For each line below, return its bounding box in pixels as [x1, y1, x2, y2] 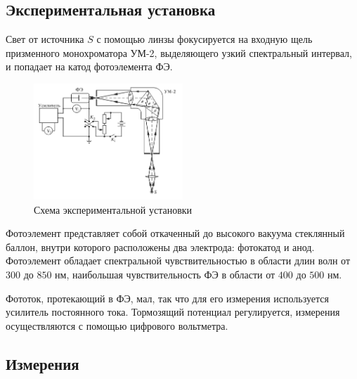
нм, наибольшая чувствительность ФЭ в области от [55, 267, 275, 282]
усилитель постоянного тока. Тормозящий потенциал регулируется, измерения [6, 304, 340, 319]
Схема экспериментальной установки [34, 202, 193, 217]
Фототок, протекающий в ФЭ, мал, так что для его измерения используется [6, 290, 329, 305]
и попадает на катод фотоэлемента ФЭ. [6, 59, 173, 74]
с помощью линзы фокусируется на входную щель [96, 32, 313, 46]
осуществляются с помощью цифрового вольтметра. [6, 318, 228, 333]
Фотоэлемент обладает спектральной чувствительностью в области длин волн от [6, 253, 351, 268]
